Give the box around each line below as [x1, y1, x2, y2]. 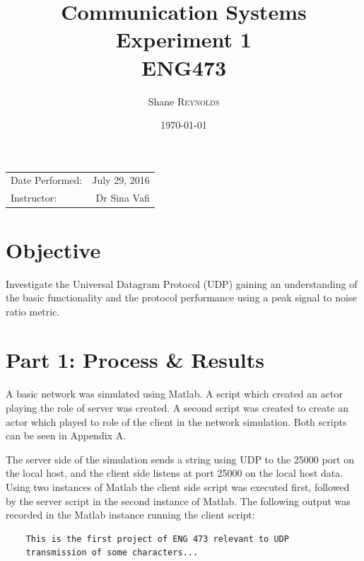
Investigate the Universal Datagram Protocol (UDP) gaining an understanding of [6, 276, 358, 291]
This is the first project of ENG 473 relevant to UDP [25, 533, 289, 544]
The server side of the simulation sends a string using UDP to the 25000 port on [6, 451, 355, 466]
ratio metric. [6, 303, 60, 318]
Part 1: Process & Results [6, 345, 264, 374]
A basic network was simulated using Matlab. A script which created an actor [6, 386, 343, 401]
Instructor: [11, 190, 57, 205]
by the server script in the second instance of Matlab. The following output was [6, 493, 351, 508]
